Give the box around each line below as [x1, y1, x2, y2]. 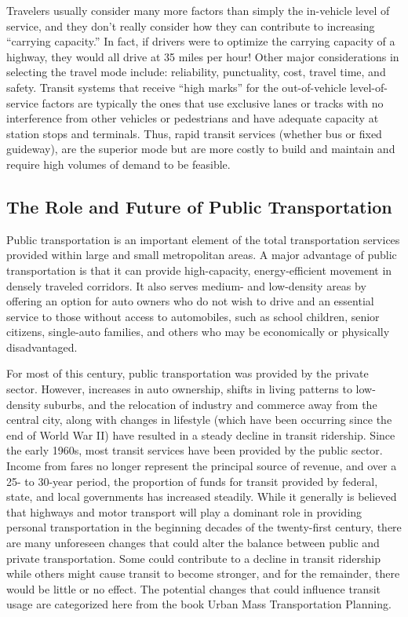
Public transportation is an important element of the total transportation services [6, 231, 400, 247]
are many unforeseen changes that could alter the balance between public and [6, 535, 380, 551]
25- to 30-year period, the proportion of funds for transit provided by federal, [6, 473, 378, 489]
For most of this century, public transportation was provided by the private [6, 365, 369, 382]
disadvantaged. [6, 338, 78, 355]
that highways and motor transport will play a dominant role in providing [6, 503, 362, 520]
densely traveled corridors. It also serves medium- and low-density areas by [6, 277, 366, 294]
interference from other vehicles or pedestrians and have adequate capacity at [6, 110, 379, 126]
